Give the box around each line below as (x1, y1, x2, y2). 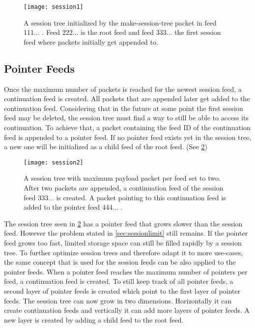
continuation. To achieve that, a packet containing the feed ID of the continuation (4, 122, 251, 133)
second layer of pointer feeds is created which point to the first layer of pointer (4, 285, 241, 296)
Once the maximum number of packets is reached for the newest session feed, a (4, 83, 242, 94)
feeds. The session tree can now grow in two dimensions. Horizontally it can (4, 295, 232, 305)
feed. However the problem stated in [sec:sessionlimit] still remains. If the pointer (4, 228, 248, 238)
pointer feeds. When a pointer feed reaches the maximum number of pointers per (4, 266, 248, 276)
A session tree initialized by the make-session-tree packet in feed (24, 17, 217, 27)
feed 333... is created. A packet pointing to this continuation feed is (24, 192, 226, 202)
